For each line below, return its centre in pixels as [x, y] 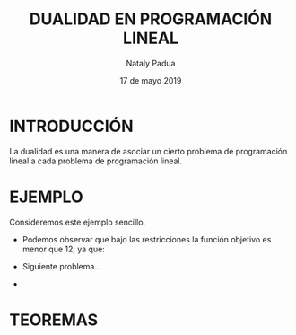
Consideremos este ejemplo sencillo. [78, 222]
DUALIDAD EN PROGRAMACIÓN [151, 19]
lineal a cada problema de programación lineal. [96, 161]
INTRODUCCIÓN [71, 126]
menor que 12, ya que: [63, 249]
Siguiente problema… [61, 266]
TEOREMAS [54, 320]
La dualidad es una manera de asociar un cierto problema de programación [148, 151]
